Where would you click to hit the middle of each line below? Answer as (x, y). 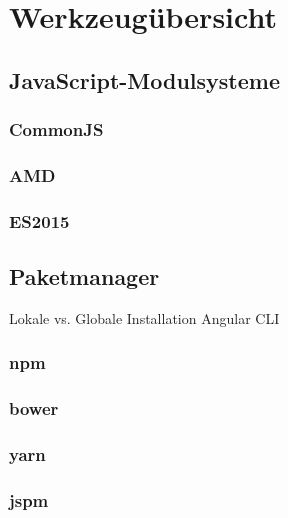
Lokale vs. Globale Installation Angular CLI (144, 317)
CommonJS (56, 129)
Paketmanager (84, 276)
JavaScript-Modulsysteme (145, 79)
